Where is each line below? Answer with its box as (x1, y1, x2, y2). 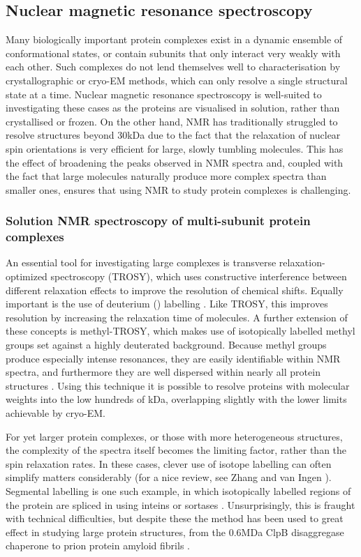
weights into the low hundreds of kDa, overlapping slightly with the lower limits (6, 392, 347, 406)
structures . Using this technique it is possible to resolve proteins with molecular (6, 378, 350, 392)
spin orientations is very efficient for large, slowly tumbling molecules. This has (6, 141, 344, 155)
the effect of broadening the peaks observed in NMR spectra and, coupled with (6, 155, 344, 169)
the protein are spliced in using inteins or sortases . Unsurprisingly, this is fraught (6, 497, 355, 512)
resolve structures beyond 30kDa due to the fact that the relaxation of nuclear (6, 128, 341, 142)
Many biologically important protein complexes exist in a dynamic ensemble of (6, 32, 343, 47)
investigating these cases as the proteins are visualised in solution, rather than (6, 100, 340, 115)
